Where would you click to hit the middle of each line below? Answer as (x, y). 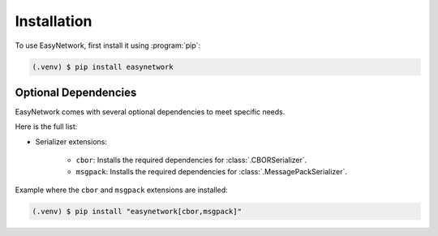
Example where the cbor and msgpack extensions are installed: (122, 190)
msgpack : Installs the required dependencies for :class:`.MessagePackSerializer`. (212, 171)
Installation (54, 21)
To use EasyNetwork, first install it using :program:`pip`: (108, 45)
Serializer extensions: (71, 141)
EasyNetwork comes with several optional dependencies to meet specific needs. (150, 112)
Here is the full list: (46, 127)
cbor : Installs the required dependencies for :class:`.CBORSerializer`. (191, 160)
